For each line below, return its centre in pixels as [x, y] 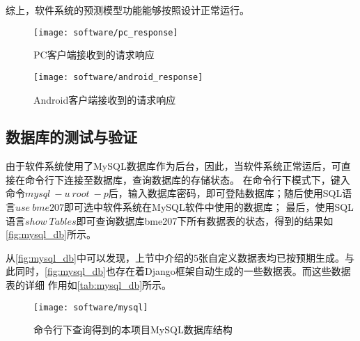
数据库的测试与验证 [71, 137]
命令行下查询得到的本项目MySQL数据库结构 [133, 330]
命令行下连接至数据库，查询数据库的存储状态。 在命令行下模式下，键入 [187, 179]
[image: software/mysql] [91, 307]
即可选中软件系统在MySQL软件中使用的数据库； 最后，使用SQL [209, 207]
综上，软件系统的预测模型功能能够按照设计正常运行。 [127, 10]
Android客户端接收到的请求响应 [105, 99]
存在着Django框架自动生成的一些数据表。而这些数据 [233, 271]
